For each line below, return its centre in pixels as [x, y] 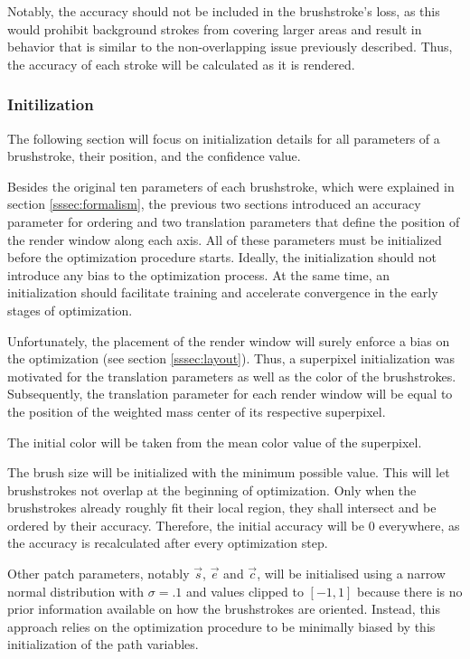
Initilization [51, 104]
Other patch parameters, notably [99, 574]
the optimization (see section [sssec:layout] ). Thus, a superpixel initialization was [231, 358]
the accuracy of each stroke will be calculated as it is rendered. [181, 64]
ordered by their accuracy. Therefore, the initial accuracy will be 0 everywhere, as [234, 525]
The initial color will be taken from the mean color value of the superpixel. [215, 442]
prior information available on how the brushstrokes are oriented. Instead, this [224, 609]
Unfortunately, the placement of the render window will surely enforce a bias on [229, 340]
